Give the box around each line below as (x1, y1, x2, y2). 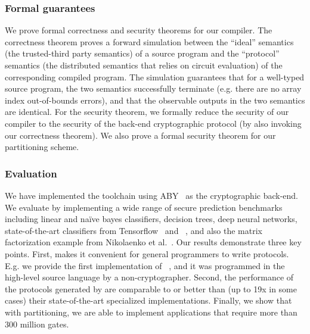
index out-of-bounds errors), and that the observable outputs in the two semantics (5, 93, 305, 106)
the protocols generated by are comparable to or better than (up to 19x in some (5, 282, 297, 295)
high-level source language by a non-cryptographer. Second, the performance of (5, 271, 294, 283)
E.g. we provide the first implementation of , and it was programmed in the (5, 259, 285, 271)
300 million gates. (5, 317, 69, 330)
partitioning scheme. (5, 141, 79, 153)
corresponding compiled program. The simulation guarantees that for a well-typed (5, 70, 305, 83)
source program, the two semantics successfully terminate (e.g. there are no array (5, 82, 302, 95)
